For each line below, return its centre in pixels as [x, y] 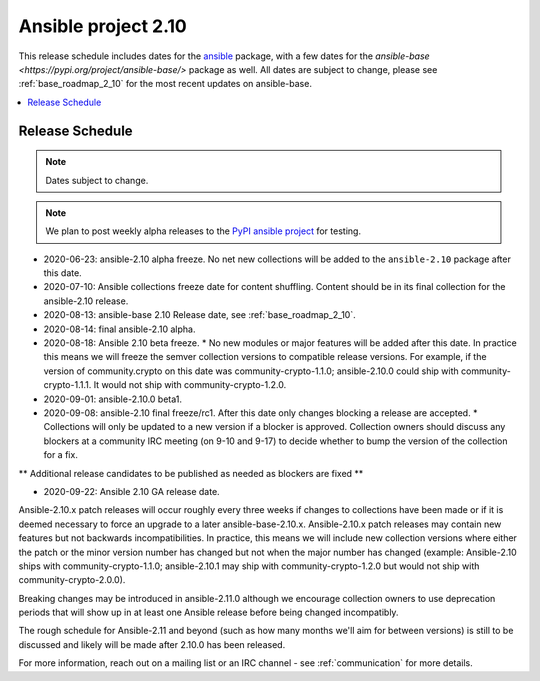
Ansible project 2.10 [102, 26]
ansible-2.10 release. [86, 301]
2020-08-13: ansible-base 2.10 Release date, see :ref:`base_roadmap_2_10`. [199, 315]
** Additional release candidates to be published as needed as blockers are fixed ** [191, 473]
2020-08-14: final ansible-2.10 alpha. [119, 329]
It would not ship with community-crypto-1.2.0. [190, 385]
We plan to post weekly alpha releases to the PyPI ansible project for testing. [203, 231]
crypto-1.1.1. [67, 385]
